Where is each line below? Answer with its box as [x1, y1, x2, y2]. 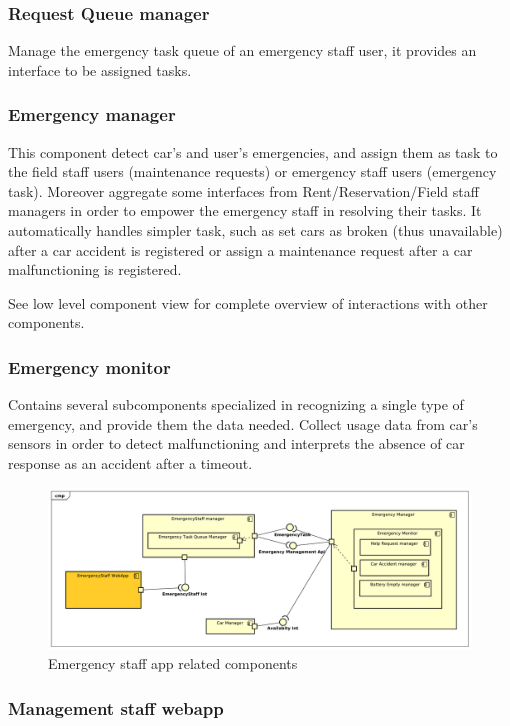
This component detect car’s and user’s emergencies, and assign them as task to [8, 141, 498, 162]
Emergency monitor [8, 354, 171, 379]
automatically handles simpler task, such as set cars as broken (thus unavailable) [8, 220, 503, 240]
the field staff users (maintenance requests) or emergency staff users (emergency [8, 161, 497, 182]
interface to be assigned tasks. [8, 59, 192, 80]
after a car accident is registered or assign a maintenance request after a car [8, 239, 473, 260]
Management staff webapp [8, 695, 224, 720]
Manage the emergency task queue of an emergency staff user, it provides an [8, 40, 477, 61]
